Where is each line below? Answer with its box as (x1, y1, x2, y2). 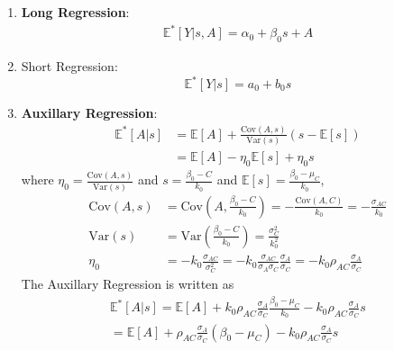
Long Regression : (21, 3, 130, 21)
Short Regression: (21, 56, 118, 75)
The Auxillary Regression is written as (21, 274, 234, 293)
